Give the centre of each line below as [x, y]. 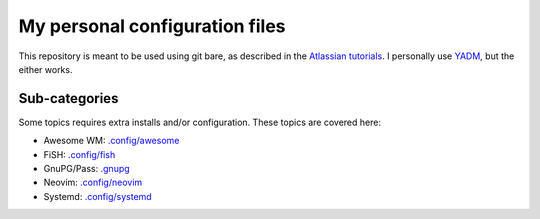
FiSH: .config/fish [79, 154]
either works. [45, 69]
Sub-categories [68, 98]
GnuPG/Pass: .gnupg [86, 169]
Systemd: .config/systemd [97, 196]
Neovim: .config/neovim [93, 182]
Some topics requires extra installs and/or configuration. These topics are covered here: [200, 122]
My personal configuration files [152, 26]
